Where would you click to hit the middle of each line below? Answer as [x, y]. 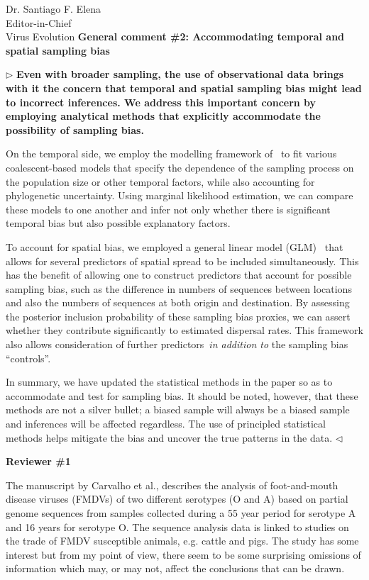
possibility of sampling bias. [75, 129]
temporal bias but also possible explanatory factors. [118, 223]
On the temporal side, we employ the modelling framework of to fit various [171, 154]
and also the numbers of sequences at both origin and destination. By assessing [178, 302]
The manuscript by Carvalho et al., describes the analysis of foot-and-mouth [172, 485]
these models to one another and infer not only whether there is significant [168, 209]
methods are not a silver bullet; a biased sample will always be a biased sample [178, 409]
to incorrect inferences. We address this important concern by [161, 102]
